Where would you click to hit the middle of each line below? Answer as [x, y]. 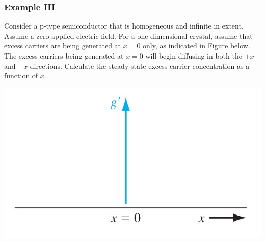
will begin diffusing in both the [194, 56]
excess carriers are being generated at [63, 46]
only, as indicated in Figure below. [196, 46]
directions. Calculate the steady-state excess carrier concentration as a [140, 65]
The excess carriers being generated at [64, 56]
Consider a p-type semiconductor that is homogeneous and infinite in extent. [124, 26]
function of [21, 76]
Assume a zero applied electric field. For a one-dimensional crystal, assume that [128, 35]
